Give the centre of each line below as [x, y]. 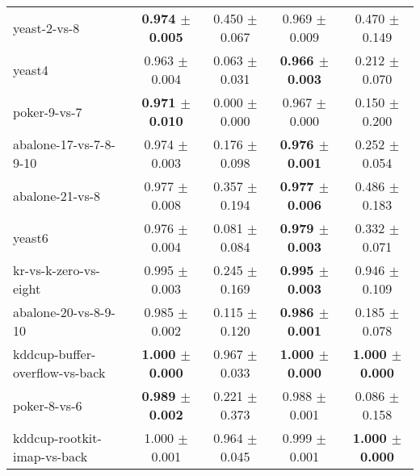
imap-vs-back [50, 456]
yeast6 [31, 237]
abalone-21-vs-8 [57, 195]
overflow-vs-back [59, 372]
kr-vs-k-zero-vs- [57, 270]
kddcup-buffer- [55, 354]
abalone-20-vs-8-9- [64, 312]
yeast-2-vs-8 [46, 27]
